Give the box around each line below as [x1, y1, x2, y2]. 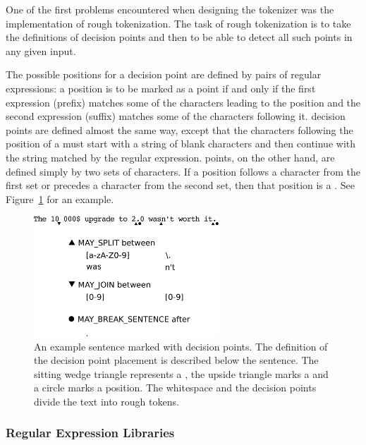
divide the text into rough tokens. [34, 394, 179, 408]
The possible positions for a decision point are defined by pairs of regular [6, 67, 322, 82]
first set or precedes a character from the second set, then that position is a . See [6, 178, 355, 193]
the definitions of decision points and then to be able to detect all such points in [6, 30, 353, 44]
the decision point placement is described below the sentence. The [34, 353, 319, 367]
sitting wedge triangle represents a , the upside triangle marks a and [34, 366, 329, 381]
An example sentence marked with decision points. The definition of [34, 339, 328, 353]
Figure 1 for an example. [6, 191, 114, 206]
